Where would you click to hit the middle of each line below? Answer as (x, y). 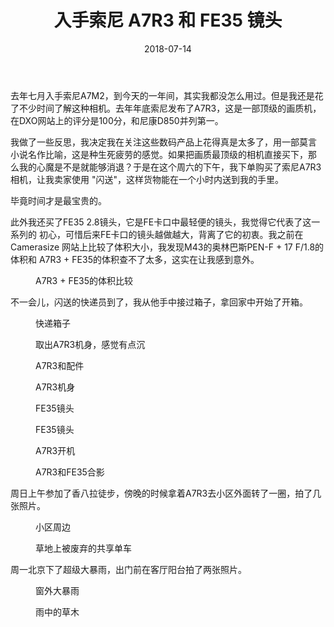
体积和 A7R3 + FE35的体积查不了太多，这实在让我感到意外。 (135, 259)
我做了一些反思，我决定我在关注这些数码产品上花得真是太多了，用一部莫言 (163, 142)
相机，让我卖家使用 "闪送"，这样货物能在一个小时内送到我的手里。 (147, 179)
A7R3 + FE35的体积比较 (84, 280)
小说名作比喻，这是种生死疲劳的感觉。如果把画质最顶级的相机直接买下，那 (163, 154)
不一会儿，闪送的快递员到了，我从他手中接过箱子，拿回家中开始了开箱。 (159, 302)
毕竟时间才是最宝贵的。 (58, 200)
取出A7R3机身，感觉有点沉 (90, 344)
